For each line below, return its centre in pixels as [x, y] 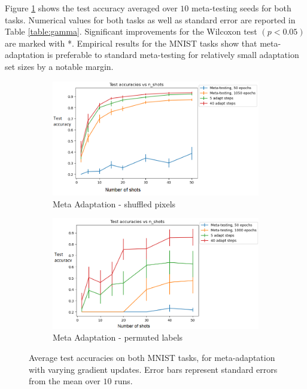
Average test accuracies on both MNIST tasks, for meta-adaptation [152, 358]
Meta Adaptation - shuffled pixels [114, 203]
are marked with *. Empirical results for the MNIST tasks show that [131, 43]
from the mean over [65, 381]
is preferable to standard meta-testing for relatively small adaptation [173, 55]
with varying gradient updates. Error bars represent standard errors [153, 369]
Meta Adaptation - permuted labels [118, 337]
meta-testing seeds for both [241, 8]
